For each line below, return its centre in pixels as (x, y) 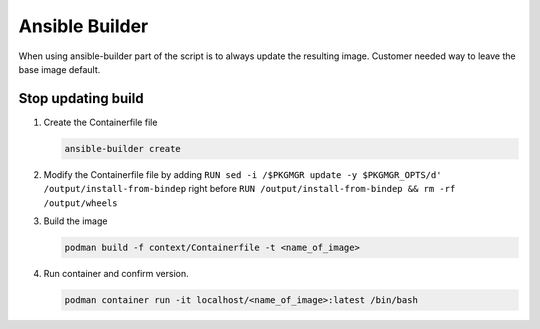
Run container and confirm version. (116, 273)
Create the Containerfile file (100, 122)
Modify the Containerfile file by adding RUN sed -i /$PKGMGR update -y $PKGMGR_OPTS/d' (242, 174)
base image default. (59, 69)
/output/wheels (81, 203)
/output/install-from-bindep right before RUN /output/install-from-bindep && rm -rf (249, 189)
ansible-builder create (123, 148)
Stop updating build (81, 98)
